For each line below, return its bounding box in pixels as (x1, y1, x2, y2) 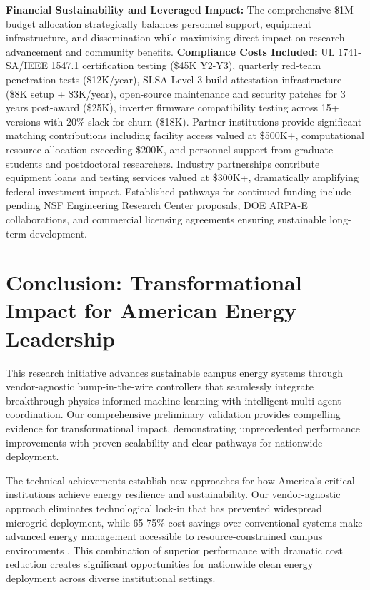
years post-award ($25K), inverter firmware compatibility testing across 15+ (6, 100, 339, 115)
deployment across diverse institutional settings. (6, 570, 216, 585)
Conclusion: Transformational (6, 268, 302, 297)
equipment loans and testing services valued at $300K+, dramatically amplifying (6, 170, 359, 185)
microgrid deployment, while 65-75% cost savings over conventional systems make (6, 514, 363, 529)
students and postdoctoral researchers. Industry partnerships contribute (6, 156, 320, 171)
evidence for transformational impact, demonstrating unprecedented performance (6, 420, 360, 435)
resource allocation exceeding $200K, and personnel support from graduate (6, 141, 334, 156)
